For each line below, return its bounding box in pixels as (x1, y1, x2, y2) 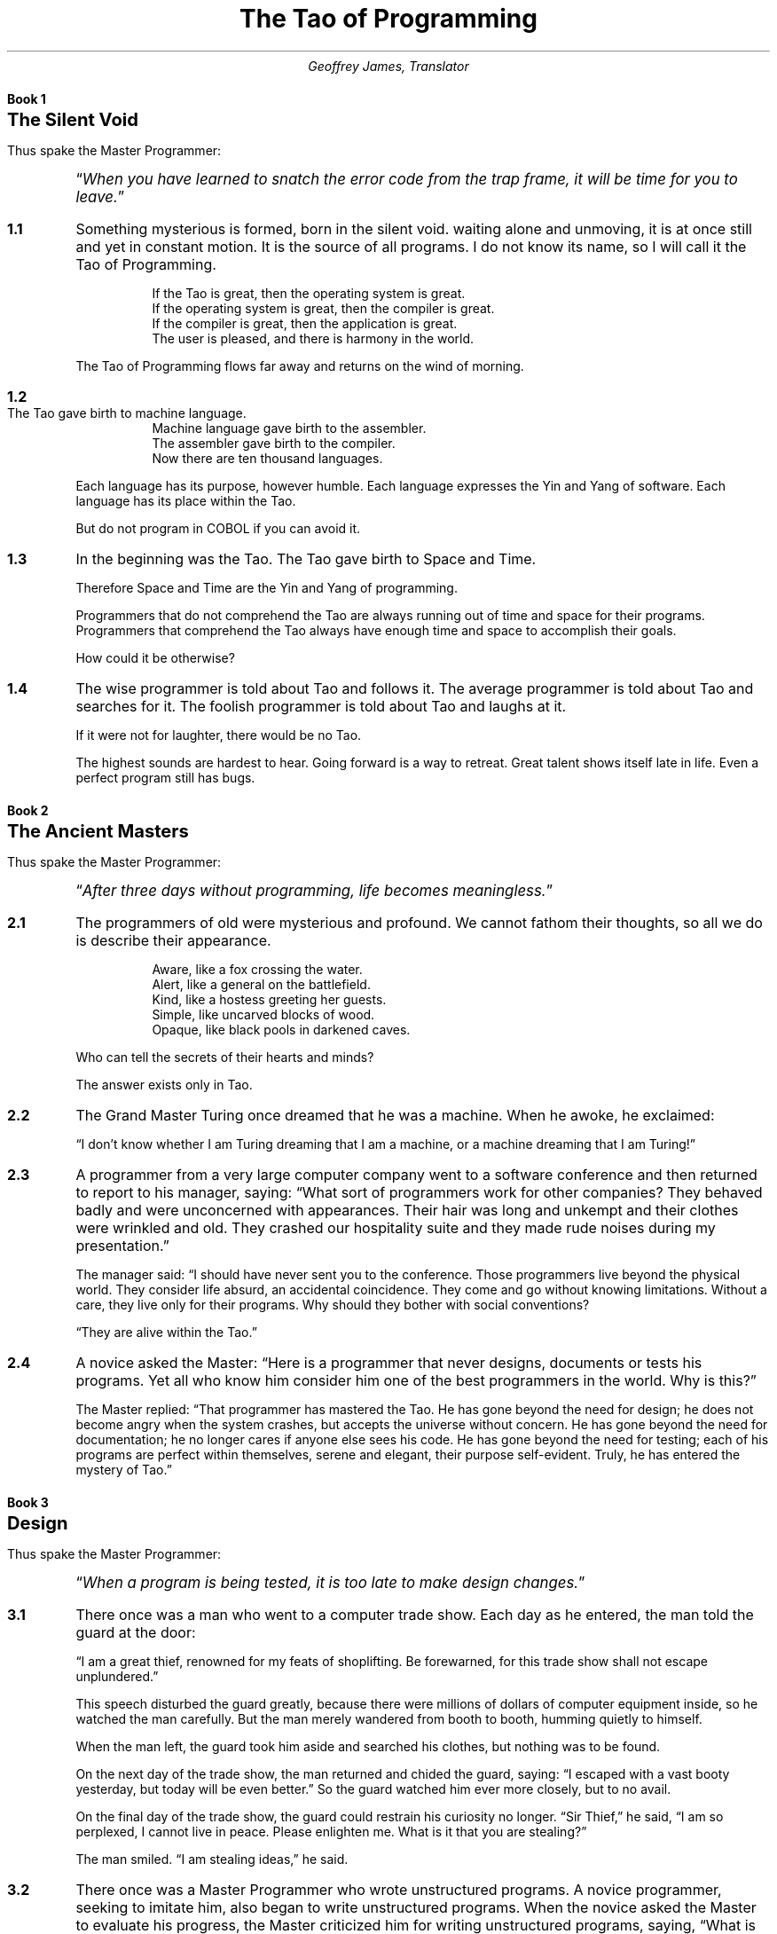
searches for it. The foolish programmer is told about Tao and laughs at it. (75, 696, 567, 715)
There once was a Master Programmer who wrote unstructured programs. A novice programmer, (75, 1880, 722, 1899)
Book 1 (7, 90, 46, 106)
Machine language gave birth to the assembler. (152, 420, 427, 436)
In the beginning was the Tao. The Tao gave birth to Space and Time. (75, 549, 537, 568)
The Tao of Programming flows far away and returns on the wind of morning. (75, 358, 524, 373)
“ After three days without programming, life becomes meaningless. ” (75, 881, 553, 900)
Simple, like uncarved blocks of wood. (152, 1006, 375, 1022)
